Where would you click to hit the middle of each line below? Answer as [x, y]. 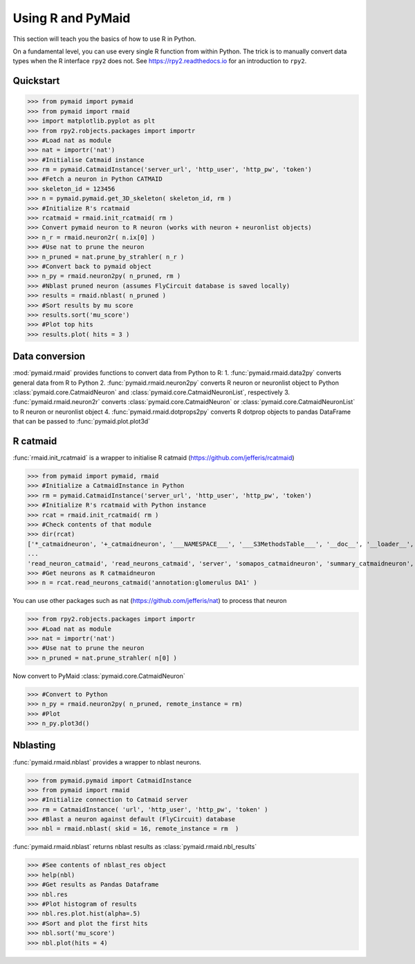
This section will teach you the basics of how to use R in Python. [104, 39]
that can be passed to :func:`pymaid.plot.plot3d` [82, 421]
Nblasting [34, 745]
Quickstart [36, 81]
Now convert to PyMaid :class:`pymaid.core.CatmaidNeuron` [99, 676]
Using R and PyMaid [72, 18]
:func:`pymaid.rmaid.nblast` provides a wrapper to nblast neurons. [107, 762]
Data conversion [49, 357]
